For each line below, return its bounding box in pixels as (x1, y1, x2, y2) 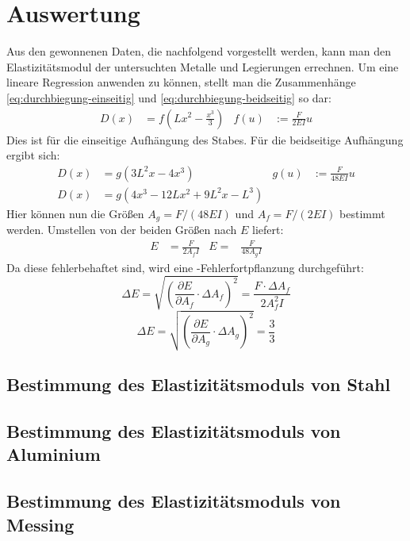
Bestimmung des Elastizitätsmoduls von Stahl (6, 372, 391, 397)
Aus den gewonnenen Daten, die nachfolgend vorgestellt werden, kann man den (6, 43, 391, 59)
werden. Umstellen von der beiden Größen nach (6, 221, 237, 238)
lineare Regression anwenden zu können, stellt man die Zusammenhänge (6, 74, 356, 90)
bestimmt (339, 205, 385, 221)
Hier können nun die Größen (6, 205, 144, 221)
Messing (6, 512, 75, 536)
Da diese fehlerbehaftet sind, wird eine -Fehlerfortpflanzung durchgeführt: (6, 259, 364, 275)
